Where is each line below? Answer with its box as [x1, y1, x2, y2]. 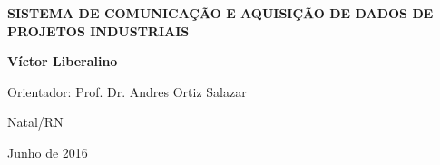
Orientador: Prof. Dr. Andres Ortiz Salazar [7, 82, 247, 101]
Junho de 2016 [7, 142, 88, 161]
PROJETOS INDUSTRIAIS [7, 21, 190, 40]
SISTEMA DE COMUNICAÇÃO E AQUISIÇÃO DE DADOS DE [7, 4, 434, 22]
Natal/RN [7, 112, 64, 131]
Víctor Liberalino [7, 52, 118, 71]
